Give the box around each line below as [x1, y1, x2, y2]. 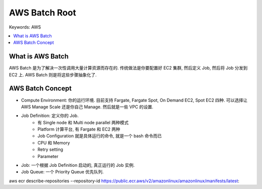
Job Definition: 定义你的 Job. [21, 113, 79, 118]
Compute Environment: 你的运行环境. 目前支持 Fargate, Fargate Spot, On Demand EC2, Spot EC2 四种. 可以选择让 [21, 97, 247, 103]
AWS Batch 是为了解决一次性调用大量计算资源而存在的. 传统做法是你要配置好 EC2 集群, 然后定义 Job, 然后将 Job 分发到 [9, 65, 247, 71]
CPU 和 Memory [37, 140, 70, 145]
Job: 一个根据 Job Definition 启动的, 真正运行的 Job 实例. [21, 162, 135, 168]
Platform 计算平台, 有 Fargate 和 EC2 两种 [37, 126, 121, 132]
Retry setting [37, 146, 63, 152]
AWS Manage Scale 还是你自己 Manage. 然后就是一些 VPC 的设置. [21, 104, 154, 110]
